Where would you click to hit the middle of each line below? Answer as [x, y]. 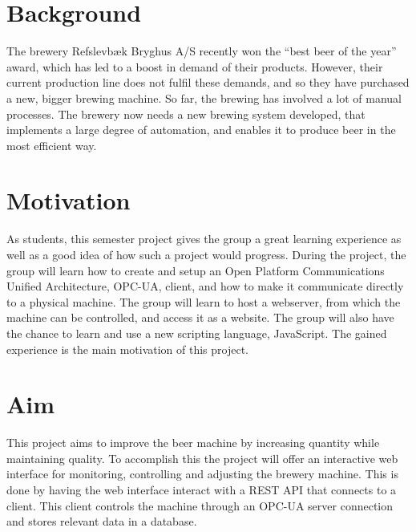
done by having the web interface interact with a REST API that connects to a [202, 490]
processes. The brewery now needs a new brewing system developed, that [186, 114]
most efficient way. [52, 145]
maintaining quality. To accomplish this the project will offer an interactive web [202, 458]
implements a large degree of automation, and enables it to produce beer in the [201, 130]
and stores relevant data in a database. [102, 521]
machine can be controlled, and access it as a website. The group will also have [200, 317]
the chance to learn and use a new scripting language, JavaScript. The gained [197, 333]
